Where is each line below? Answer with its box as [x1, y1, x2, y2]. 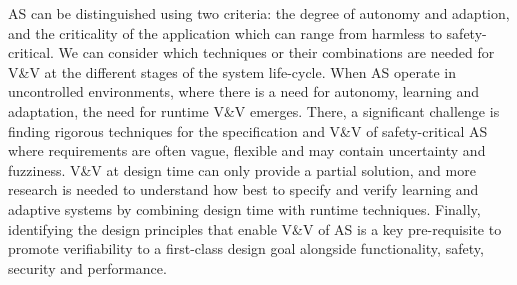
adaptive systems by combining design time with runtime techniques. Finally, [8, 198, 481, 219]
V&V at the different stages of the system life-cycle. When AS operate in [8, 61, 456, 82]
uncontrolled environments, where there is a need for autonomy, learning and [8, 81, 479, 102]
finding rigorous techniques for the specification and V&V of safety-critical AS [8, 120, 488, 141]
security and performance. [8, 257, 167, 278]
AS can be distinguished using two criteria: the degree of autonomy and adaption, [8, 3, 510, 23]
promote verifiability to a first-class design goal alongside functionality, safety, [8, 238, 484, 259]
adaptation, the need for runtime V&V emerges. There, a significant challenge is [8, 100, 500, 121]
